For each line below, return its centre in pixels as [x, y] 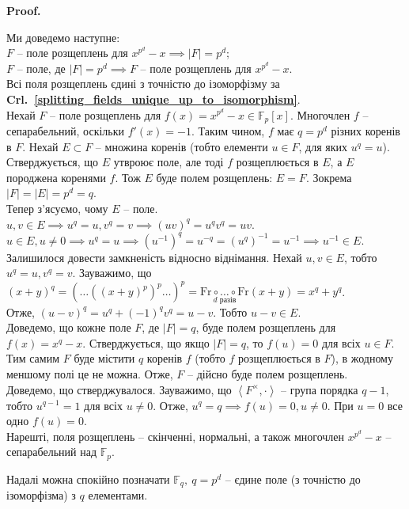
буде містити [104, 358]
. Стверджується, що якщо [146, 342]
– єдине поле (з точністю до [293, 479]
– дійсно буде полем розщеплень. [267, 373]
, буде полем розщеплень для [266, 327]
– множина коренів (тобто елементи [182, 146]
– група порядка [320, 389]
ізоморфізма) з [41, 495]
